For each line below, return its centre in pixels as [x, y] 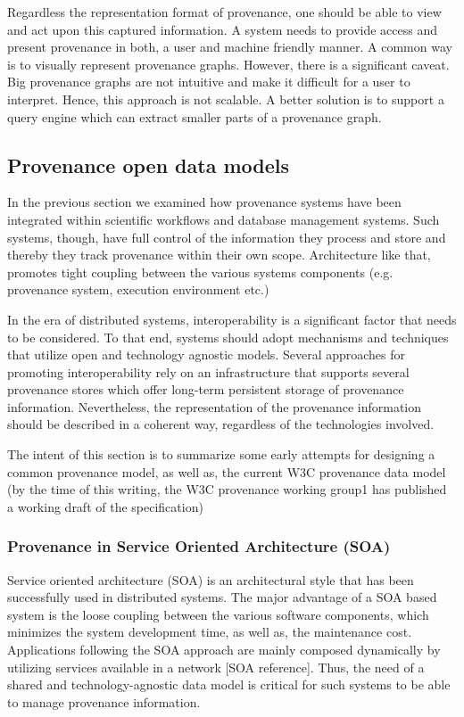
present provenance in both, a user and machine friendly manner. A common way [230, 47]
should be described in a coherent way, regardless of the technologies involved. [221, 424]
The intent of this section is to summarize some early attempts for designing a [221, 454]
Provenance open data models [149, 165]
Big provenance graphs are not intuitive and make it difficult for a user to [209, 82]
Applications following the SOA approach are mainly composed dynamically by [224, 650]
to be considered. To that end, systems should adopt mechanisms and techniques [228, 337]
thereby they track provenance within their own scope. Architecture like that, [219, 255]
